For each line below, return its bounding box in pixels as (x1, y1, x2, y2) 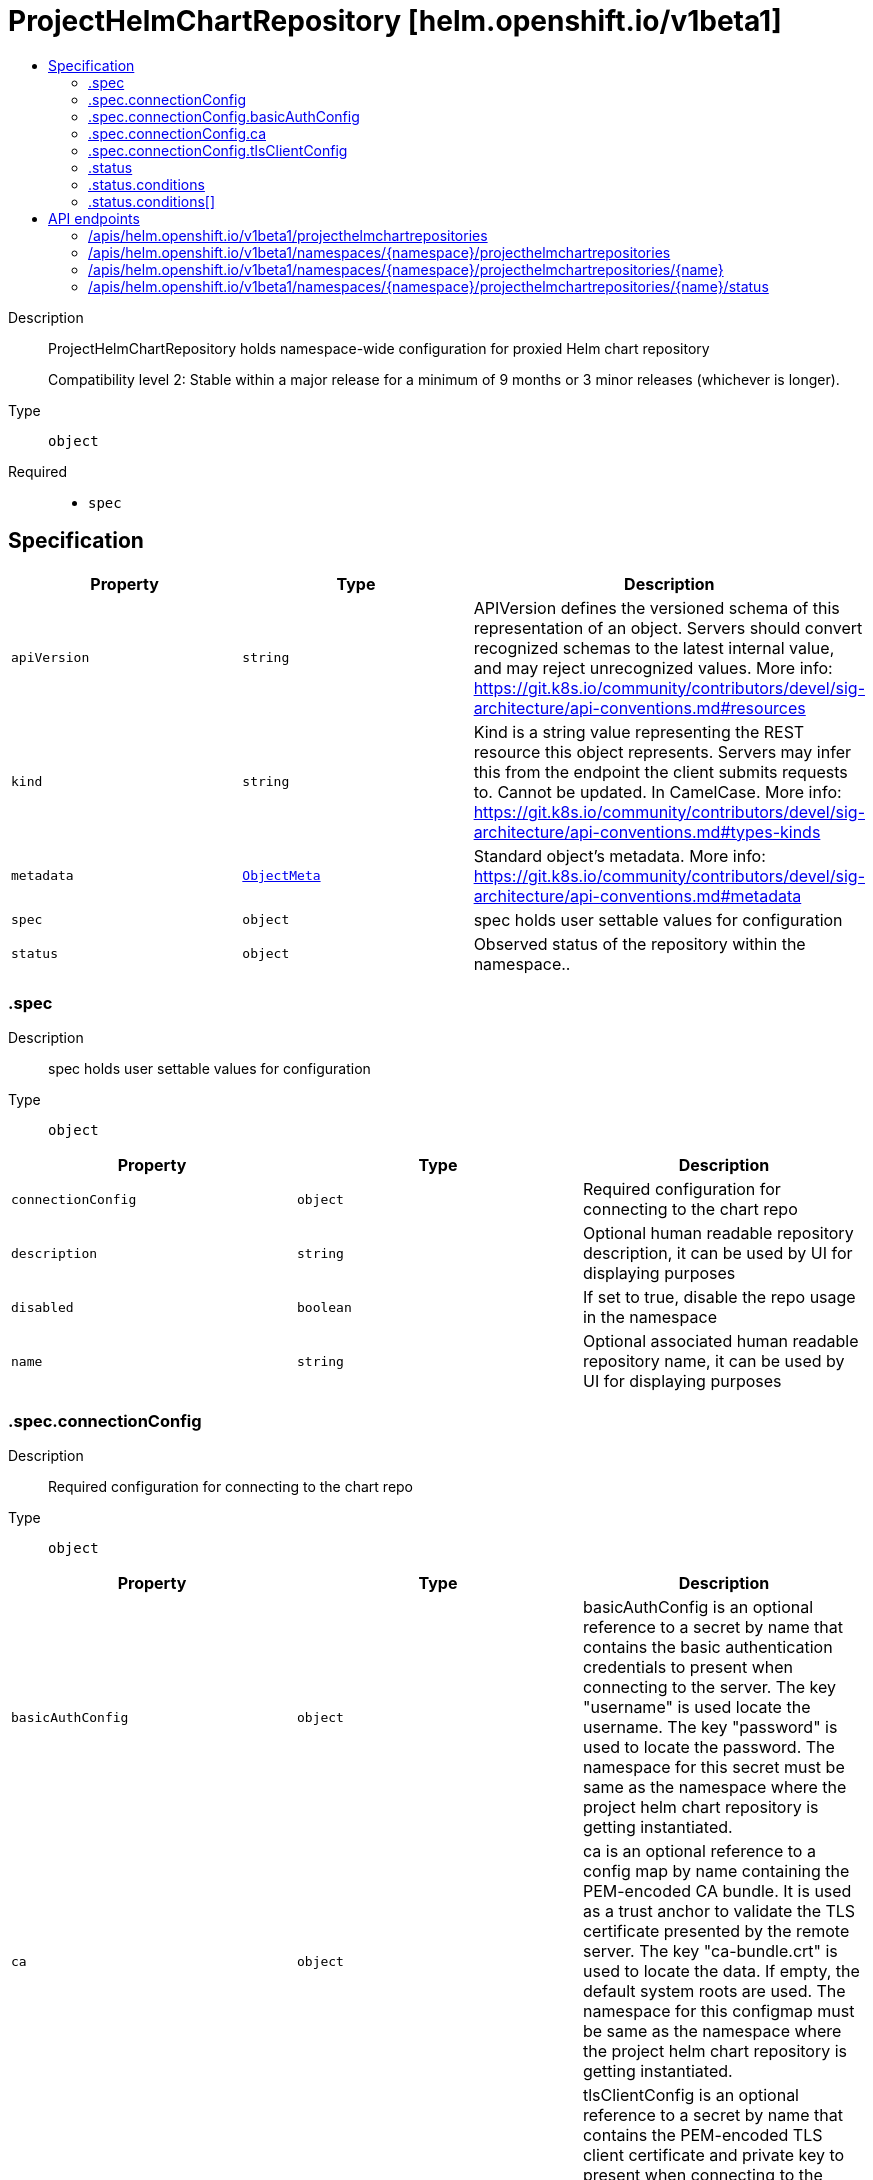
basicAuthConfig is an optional (582, 1597, 814, 1618)
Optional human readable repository (582, 1223, 854, 1244)
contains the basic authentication (582, 1637, 833, 1658)
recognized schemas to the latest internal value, (473, 637, 835, 658)
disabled (11, 1299, 74, 1315)
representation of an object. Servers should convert (473, 617, 863, 638)
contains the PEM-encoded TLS (582, 2125, 823, 2146)
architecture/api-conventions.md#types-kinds (473, 821, 821, 842)
